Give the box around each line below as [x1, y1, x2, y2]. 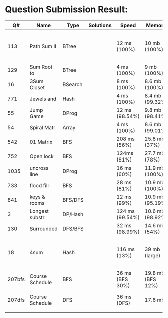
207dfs [7, 296, 25, 303]
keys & [29, 193, 46, 200]
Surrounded [29, 225, 58, 232]
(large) [144, 252, 161, 259]
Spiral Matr [29, 124, 56, 131]
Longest [29, 207, 49, 214]
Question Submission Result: [5, 4, 128, 15]
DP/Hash [62, 211, 84, 218]
